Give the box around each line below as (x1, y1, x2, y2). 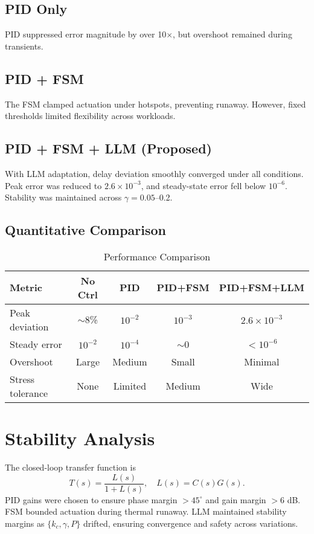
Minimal (244, 354, 280, 368)
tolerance (10, 385, 48, 400)
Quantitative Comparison (5, 220, 167, 239)
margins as (5, 516, 45, 529)
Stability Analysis (5, 426, 155, 451)
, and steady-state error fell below (141, 179, 266, 191)
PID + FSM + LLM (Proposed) (5, 139, 212, 158)
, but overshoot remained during (173, 28, 292, 40)
